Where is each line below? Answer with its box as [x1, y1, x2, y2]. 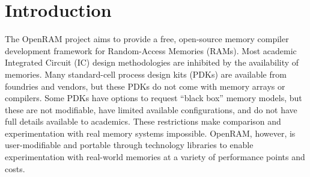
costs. [5, 162, 25, 175]
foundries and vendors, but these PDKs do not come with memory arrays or [5, 79, 285, 92]
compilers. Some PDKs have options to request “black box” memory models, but [5, 92, 302, 104]
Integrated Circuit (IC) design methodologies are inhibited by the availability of [5, 56, 299, 69]
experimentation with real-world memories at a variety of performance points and [5, 151, 305, 163]
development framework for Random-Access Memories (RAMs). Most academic [5, 44, 297, 57]
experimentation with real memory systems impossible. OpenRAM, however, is [5, 126, 296, 139]
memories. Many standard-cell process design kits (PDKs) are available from [5, 67, 287, 80]
